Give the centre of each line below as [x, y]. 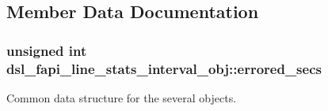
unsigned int [47, 50]
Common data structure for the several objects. [122, 97]
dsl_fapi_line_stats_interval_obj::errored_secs [164, 68]
